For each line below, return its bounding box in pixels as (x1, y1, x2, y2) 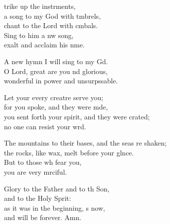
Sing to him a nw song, (4, 30, 74, 40)
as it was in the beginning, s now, (4, 202, 105, 213)
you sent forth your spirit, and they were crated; (4, 111, 150, 121)
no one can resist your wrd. (4, 121, 86, 131)
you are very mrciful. (4, 166, 67, 177)
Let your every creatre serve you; (4, 92, 103, 102)
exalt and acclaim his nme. (4, 39, 85, 50)
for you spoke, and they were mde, (4, 102, 108, 112)
